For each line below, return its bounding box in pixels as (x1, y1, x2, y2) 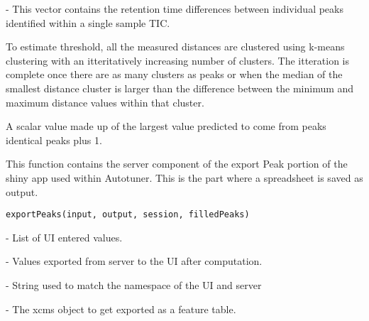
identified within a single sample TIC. (6, 15, 170, 30)
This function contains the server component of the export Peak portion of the (6, 156, 348, 171)
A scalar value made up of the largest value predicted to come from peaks (6, 119, 326, 134)
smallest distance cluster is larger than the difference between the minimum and (6, 80, 354, 95)
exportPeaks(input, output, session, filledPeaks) (6, 210, 250, 220)
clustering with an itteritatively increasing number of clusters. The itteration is (6, 53, 350, 67)
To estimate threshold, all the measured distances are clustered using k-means (6, 39, 345, 54)
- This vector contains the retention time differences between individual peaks (6, 1, 343, 16)
